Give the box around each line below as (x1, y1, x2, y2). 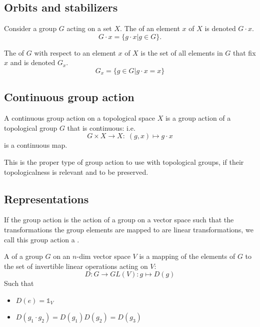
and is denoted (10, 57, 55, 68)
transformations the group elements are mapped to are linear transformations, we (4, 224, 253, 234)
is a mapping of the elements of (139, 251, 235, 261)
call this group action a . (4, 234, 79, 244)
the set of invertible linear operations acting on (4, 260, 148, 271)
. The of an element (120, 23, 180, 34)
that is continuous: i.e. (67, 122, 135, 133)
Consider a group (4, 23, 57, 34)
